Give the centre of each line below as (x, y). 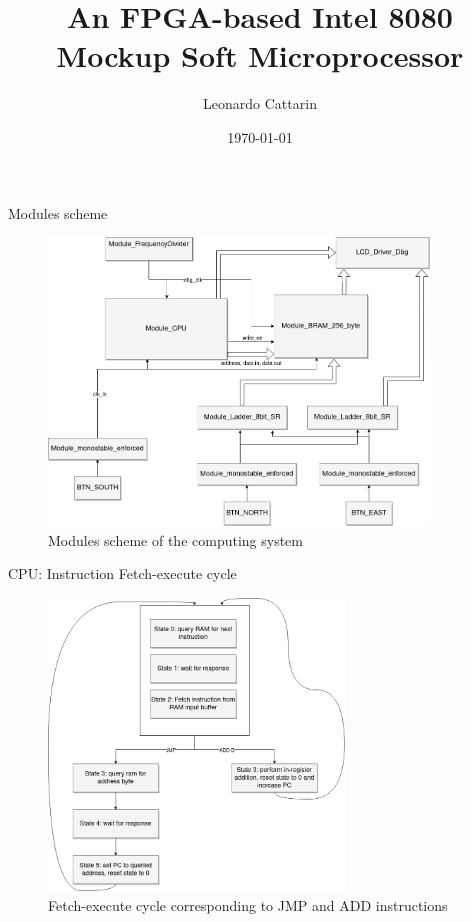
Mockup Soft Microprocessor (260, 55)
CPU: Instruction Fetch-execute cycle (122, 573)
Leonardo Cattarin (260, 103)
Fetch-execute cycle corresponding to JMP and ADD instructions (248, 904)
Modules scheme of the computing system (175, 539)
